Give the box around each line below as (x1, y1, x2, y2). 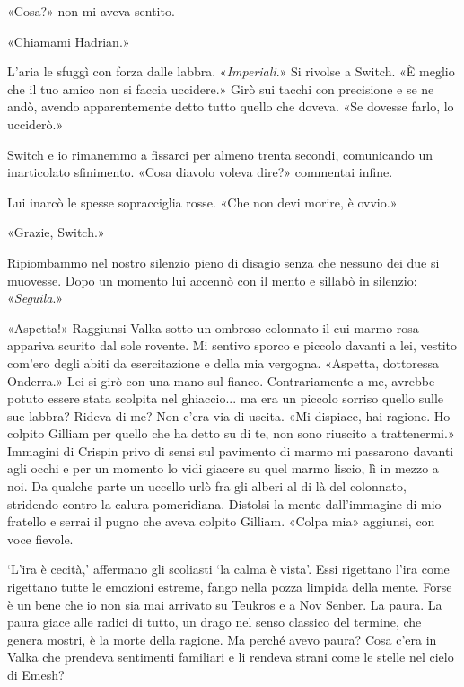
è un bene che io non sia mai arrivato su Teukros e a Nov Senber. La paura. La (7, 595, 442, 613)
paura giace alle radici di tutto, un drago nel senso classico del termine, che (7, 612, 422, 631)
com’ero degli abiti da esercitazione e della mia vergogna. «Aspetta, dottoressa (7, 353, 440, 372)
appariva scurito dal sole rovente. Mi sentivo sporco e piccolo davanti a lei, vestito (7, 336, 458, 355)
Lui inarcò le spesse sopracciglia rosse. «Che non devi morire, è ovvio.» (7, 192, 398, 211)
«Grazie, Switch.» (7, 223, 105, 242)
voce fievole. (7, 529, 74, 548)
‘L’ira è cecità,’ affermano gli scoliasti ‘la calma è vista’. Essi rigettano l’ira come (7, 559, 450, 578)
